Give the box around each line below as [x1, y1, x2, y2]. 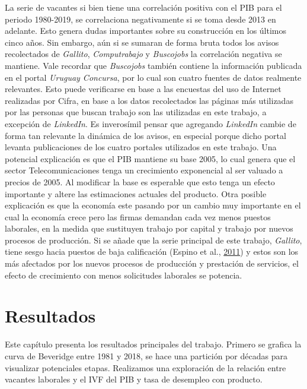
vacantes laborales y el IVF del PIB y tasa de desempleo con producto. [5, 373, 263, 385]
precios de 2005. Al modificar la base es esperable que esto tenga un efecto [5, 175, 275, 188]
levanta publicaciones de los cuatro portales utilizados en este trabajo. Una [5, 141, 277, 153]
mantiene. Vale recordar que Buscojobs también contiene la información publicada [5, 59, 302, 71]
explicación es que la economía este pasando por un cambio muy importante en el [5, 199, 301, 211]
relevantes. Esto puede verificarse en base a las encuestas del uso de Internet [5, 83, 282, 95]
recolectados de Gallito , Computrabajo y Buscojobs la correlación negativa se [5, 48, 282, 60]
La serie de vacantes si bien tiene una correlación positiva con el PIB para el [5, 1, 282, 13]
